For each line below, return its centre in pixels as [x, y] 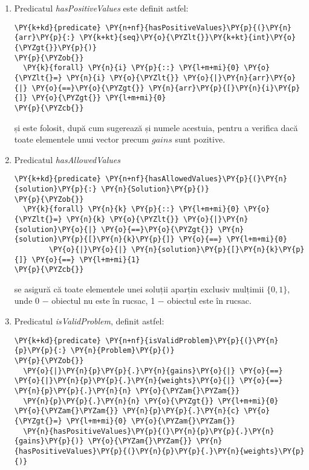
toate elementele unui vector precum [82, 139]
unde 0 [27, 301]
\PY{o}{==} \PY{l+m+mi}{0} [233, 240]
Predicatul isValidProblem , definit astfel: [89, 321]
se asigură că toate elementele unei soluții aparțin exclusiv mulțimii [139, 288]
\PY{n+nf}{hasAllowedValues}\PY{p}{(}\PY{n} [196, 179]
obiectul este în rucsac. [209, 301]
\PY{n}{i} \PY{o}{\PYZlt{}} [122, 78]
